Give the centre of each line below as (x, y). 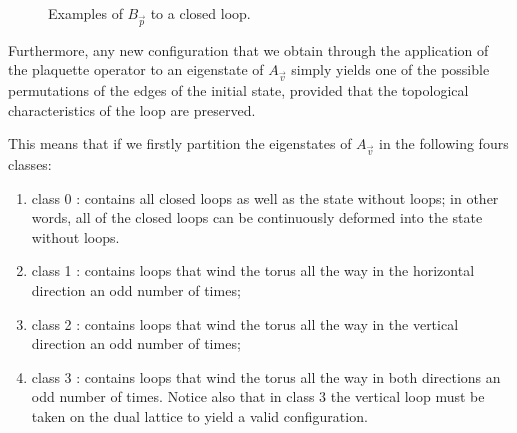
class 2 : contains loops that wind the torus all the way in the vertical (245, 323)
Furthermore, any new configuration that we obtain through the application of (248, 49)
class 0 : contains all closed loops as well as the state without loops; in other (265, 197)
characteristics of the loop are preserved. (132, 109)
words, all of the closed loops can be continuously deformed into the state (257, 217)
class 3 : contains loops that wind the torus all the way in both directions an (266, 376)
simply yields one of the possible (390, 69)
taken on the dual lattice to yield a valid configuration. (199, 415)
